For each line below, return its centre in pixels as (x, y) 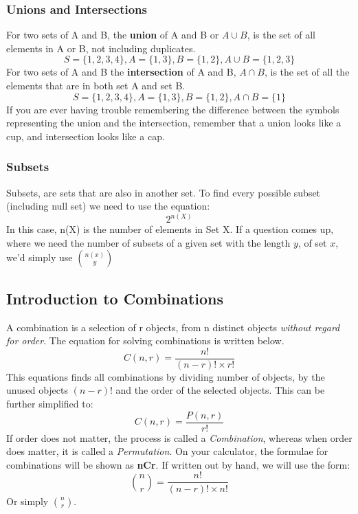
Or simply (27, 501)
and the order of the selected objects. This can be (220, 390)
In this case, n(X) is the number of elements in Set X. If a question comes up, (170, 229)
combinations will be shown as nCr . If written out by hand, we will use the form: (178, 464)
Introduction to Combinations (115, 298)
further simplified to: (50, 404)
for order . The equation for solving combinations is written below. (145, 340)
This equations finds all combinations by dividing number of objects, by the (166, 376)
